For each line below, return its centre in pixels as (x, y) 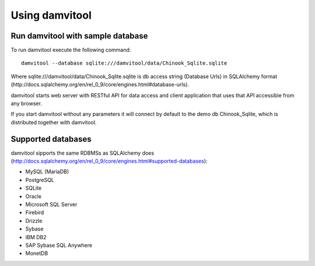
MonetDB (37, 253)
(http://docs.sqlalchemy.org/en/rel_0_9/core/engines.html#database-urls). (100, 85)
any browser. (26, 104)
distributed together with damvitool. (54, 122)
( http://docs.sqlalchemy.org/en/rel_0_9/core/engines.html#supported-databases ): (109, 161)
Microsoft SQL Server (51, 205)
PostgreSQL (40, 180)
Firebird (35, 212)
